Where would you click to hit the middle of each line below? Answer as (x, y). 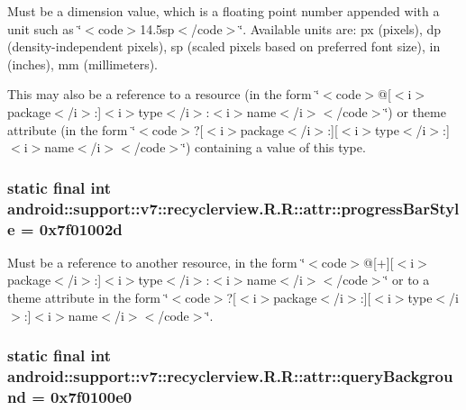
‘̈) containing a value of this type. (274, 147)
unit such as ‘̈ (45, 28)
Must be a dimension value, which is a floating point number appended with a (224, 11)
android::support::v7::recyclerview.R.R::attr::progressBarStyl (233, 208)
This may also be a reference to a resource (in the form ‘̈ (164, 94)
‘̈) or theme (415, 111)
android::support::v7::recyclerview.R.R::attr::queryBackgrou (230, 376)
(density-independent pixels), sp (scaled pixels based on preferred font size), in (224, 46)
